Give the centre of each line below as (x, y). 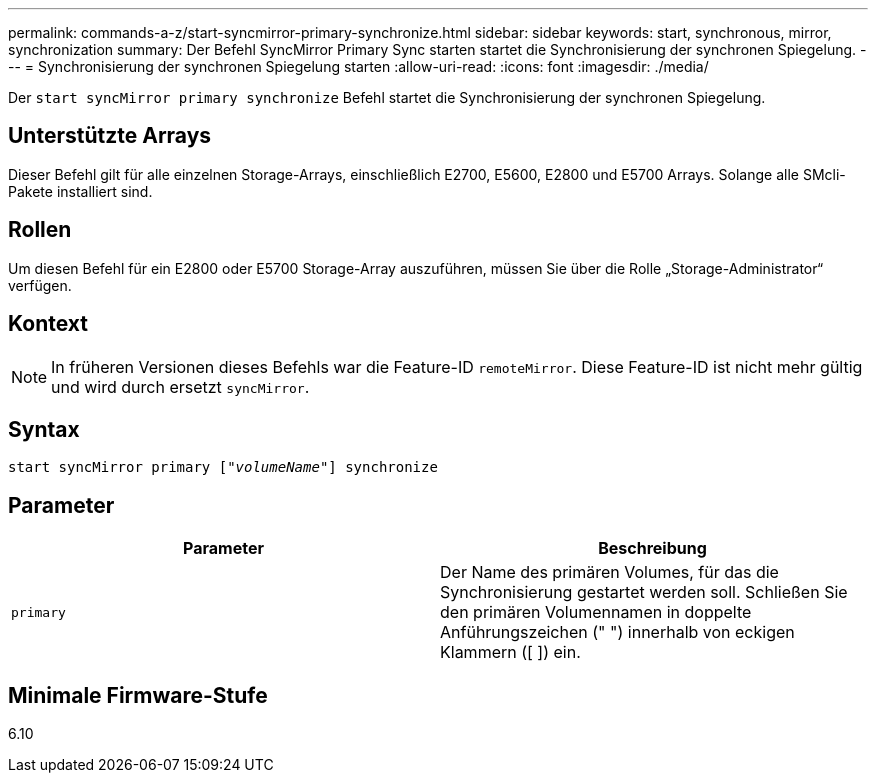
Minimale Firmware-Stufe (138, 695)
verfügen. (40, 285)
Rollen (40, 230)
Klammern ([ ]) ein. (510, 652)
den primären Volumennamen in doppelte (596, 612)
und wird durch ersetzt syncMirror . (180, 386)
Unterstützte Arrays (110, 136)
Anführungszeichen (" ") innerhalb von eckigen (617, 632)
